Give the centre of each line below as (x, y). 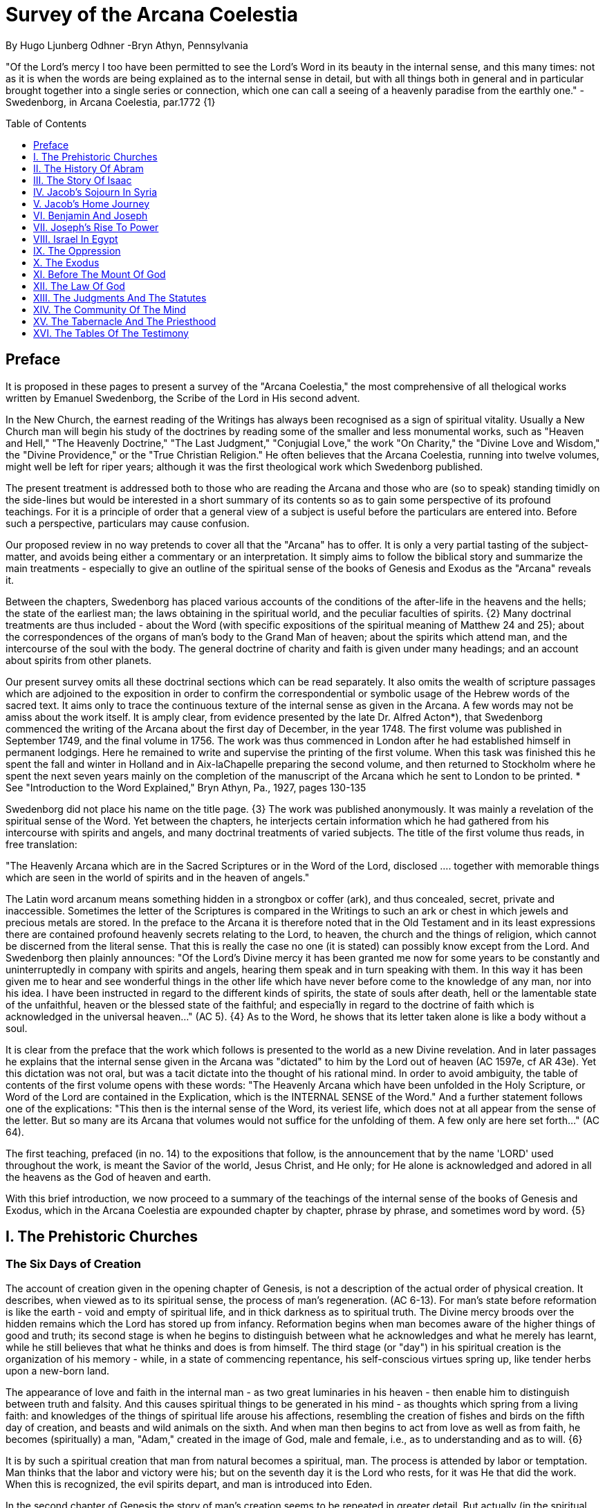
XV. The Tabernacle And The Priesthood (125, 321)
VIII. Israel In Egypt (76, 239)
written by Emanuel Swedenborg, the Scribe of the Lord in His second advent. (183, 398)
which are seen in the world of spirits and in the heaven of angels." (158, 877)
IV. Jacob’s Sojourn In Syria (95, 192)
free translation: (41, 844)
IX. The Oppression (77, 250)
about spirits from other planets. (79, 660)
